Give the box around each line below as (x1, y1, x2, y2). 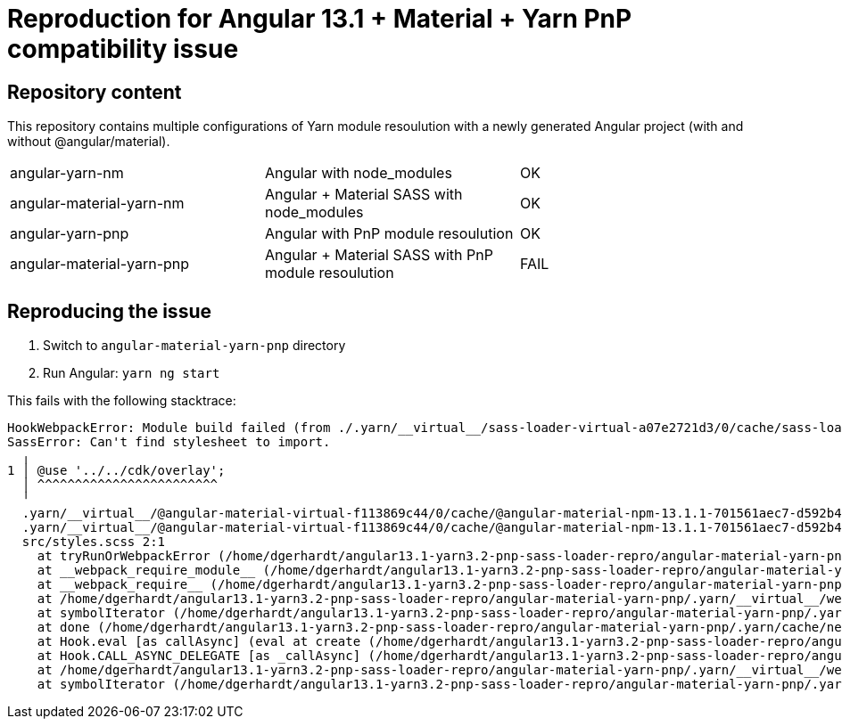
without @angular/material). (7, 134, 170, 150)
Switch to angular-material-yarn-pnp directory (43, 338, 346, 354)
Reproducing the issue (7, 299, 211, 322)
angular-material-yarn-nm (10, 194, 185, 213)
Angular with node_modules (264, 164, 452, 183)
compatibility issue (7, 34, 239, 64)
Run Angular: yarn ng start (43, 365, 220, 381)
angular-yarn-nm (10, 164, 124, 183)
